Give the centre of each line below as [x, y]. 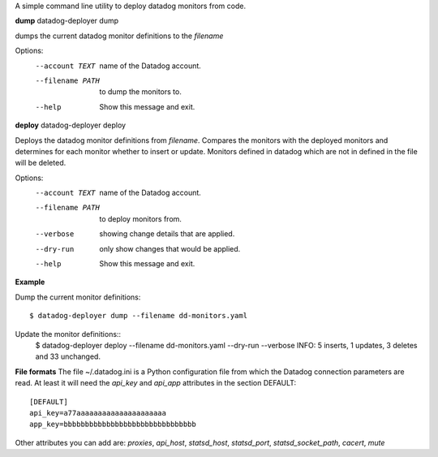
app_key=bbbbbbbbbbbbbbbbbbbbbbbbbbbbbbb [113, 425]
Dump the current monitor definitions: [78, 297]
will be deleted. [41, 163]
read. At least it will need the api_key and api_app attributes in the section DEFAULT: [156, 383]
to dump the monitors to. [140, 92]
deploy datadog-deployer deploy [70, 125]
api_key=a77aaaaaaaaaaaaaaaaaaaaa [98, 413]
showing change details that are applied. [167, 234]
